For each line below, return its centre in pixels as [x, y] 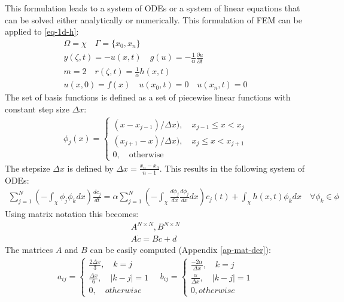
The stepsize [28, 168]
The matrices [29, 249]
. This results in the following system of [232, 168]
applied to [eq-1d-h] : [42, 31]
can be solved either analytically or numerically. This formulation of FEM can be [153, 19]
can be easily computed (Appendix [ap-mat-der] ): [180, 249]
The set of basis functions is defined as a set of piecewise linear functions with [148, 97]
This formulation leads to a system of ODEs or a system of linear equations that [153, 8]
